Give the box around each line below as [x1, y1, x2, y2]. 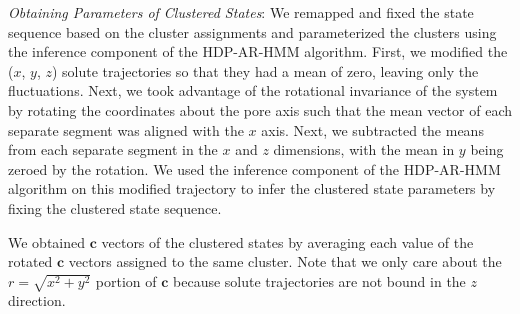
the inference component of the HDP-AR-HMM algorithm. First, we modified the [8, 41, 508, 62]
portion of [95, 270, 157, 291]
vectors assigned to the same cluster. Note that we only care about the [68, 251, 502, 272]
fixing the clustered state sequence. [8, 197, 222, 218]
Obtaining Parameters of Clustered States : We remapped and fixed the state [8, 2, 474, 22]
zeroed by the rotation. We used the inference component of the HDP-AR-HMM [8, 158, 501, 179]
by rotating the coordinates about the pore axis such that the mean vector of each [8, 99, 512, 120]
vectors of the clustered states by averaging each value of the [101, 231, 474, 252]
